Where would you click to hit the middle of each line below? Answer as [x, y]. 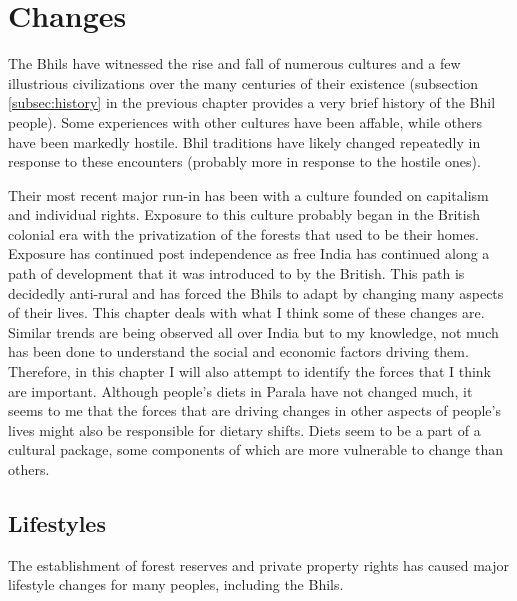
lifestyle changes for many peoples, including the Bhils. [176, 584]
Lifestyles [57, 522]
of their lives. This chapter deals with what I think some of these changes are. [246, 312]
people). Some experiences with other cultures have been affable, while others [245, 121]
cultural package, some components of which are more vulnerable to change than [255, 449]
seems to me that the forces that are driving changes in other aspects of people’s [254, 410]
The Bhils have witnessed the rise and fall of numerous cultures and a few [234, 63]
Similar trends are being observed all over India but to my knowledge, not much [253, 331]
